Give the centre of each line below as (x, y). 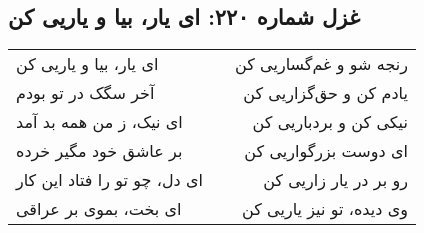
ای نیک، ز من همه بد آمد (99, 122)
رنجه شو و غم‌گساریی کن (321, 64)
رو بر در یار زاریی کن (335, 180)
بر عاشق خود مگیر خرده (99, 151)
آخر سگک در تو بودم (85, 93)
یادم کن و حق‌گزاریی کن (325, 93)
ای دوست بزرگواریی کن (326, 151)
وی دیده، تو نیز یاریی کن (325, 209)
